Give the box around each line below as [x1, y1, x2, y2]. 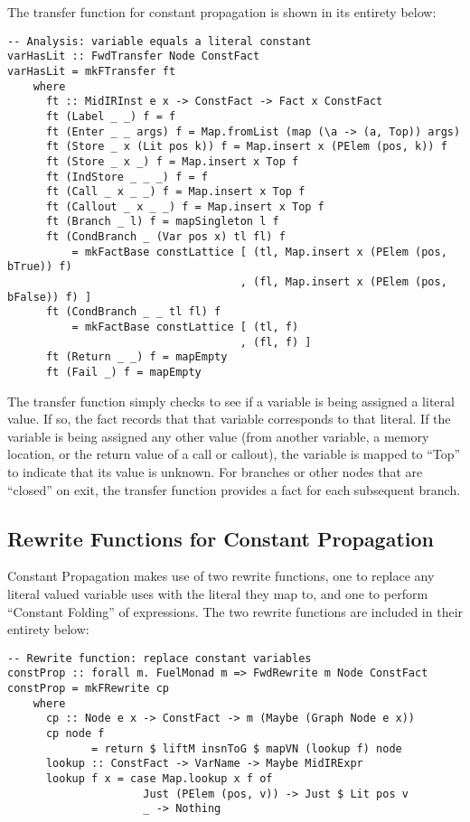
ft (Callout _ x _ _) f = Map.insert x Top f [45, 200, 324, 213]
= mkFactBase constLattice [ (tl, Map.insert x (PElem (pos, [71, 245, 447, 258]
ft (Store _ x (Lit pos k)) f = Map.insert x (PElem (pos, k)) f [45, 140, 447, 154]
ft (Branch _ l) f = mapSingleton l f [45, 215, 279, 229]
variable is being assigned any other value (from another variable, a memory [7, 426, 429, 445]
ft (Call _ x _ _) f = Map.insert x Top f [45, 185, 305, 199]
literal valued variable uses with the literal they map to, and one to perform [7, 584, 428, 603]
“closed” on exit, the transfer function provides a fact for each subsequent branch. [7, 480, 461, 499]
